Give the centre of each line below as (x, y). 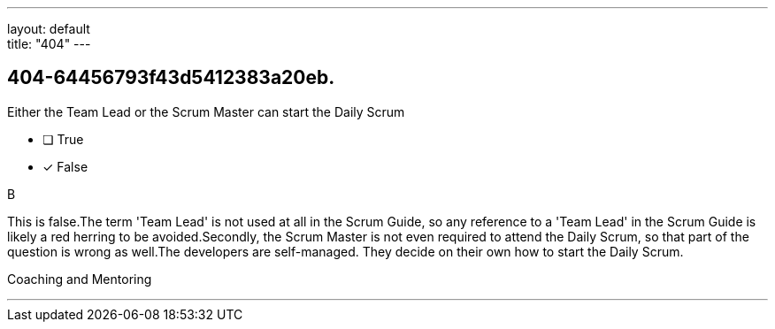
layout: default (49, 29)
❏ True (63, 139)
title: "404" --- (49, 44)
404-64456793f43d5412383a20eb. (171, 78)
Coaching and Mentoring (80, 279)
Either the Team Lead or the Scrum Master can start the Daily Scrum (206, 111)
